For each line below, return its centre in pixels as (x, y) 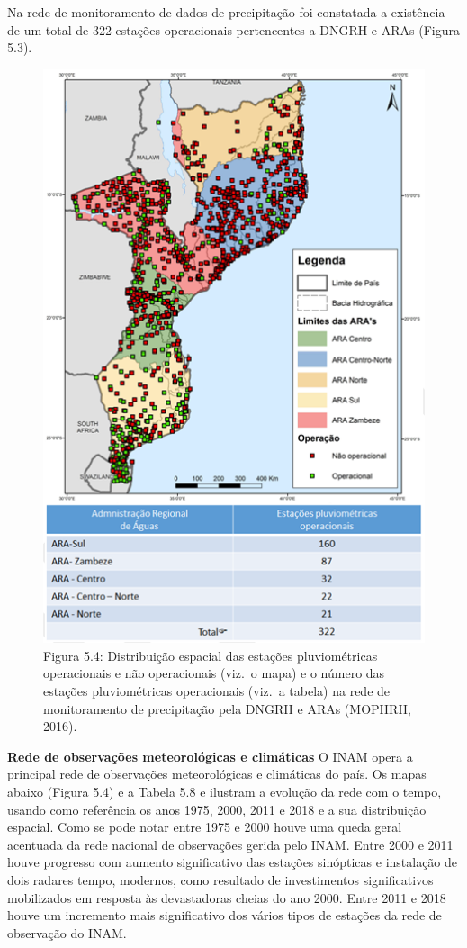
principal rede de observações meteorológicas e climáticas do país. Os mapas (217, 774)
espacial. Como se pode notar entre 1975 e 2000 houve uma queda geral (205, 827)
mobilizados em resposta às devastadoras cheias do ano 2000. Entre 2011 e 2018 (227, 897)
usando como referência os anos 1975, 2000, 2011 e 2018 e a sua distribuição (217, 809)
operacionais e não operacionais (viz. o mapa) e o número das (214, 673)
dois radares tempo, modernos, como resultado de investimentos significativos (220, 879)
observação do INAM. (67, 932)
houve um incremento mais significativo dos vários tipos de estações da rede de (225, 915)
